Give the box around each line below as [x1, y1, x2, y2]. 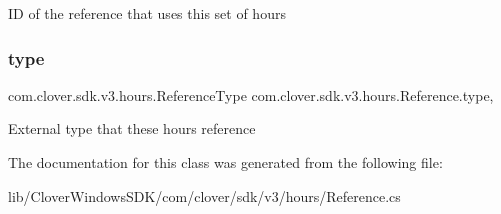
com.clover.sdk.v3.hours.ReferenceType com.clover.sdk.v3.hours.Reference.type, [8, 84, 494, 105]
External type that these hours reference [8, 118, 256, 139]
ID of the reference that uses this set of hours [8, 3, 286, 23]
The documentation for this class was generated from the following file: [8, 152, 443, 172]
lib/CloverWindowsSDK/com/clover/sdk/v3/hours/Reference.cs [8, 185, 401, 206]
